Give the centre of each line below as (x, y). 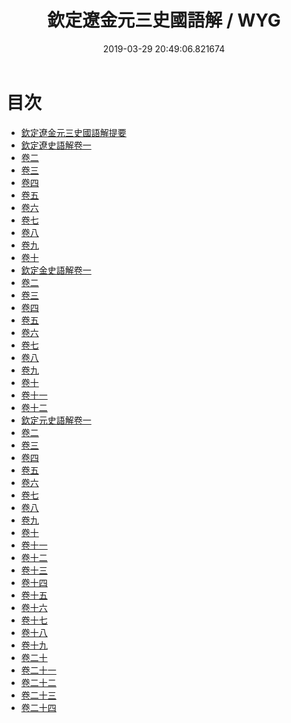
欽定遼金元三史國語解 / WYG (164, 20)
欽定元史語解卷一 (56, 420)
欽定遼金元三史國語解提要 (73, 132)
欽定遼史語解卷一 (56, 145)
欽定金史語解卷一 (56, 270)
